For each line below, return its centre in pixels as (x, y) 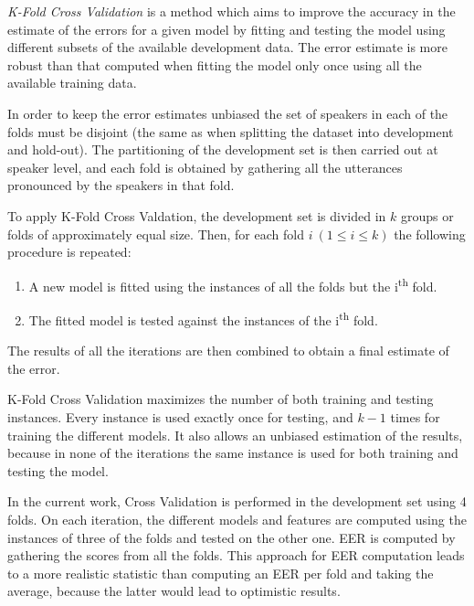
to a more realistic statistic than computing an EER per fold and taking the (221, 573)
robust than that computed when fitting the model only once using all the (215, 64)
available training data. (72, 83)
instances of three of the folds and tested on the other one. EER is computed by (232, 537)
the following (430, 234)
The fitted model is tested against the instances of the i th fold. (203, 318)
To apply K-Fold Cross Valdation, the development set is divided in (197, 215)
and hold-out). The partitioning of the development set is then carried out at (223, 149)
